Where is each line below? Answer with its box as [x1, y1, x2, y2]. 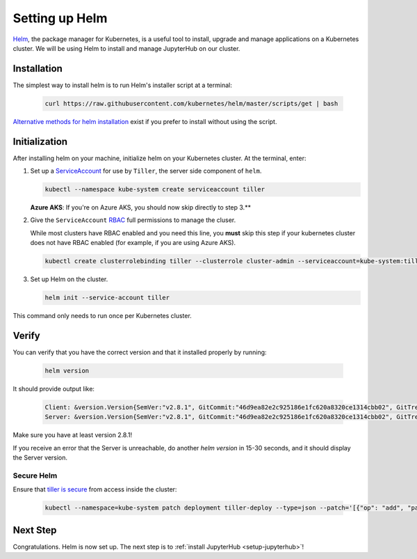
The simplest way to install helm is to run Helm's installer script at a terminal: [13, 81, 232, 89]
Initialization [13, 136, 68, 148]
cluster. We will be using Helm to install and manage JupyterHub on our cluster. [13, 44, 240, 52]
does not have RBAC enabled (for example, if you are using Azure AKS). [30, 239, 236, 247]
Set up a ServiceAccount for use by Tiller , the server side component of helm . [30, 167, 262, 175]
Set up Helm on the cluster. [30, 275, 108, 283]
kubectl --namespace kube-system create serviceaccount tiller [44, 185, 265, 194]
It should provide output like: [13, 385, 95, 393]
